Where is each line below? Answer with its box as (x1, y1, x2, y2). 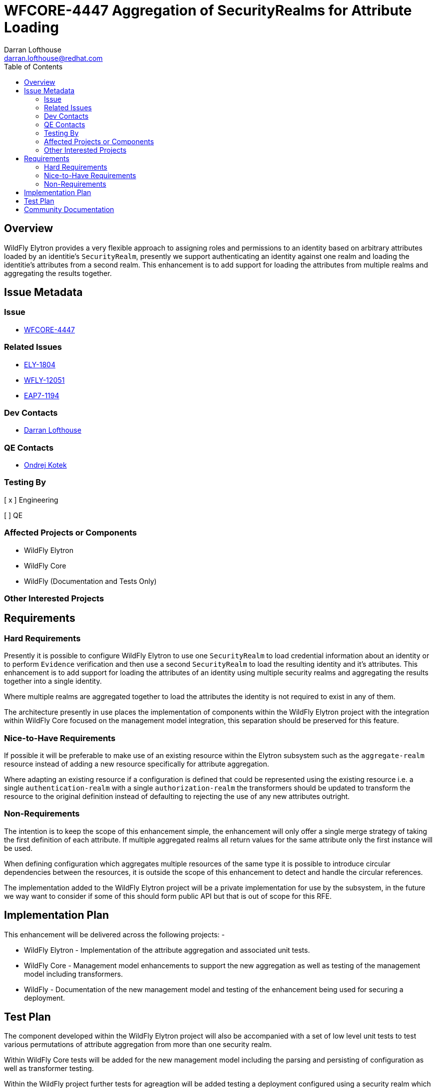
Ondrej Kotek (24, 461, 67, 470)
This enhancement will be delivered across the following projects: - (4, 930, 225, 939)
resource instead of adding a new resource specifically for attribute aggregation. (4, 759, 269, 768)
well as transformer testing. (4, 1064, 94, 1073)
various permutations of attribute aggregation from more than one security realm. (4, 1040, 272, 1049)
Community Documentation (24, 205, 114, 214)
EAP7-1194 (24, 391, 59, 400)
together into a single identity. (4, 677, 102, 686)
